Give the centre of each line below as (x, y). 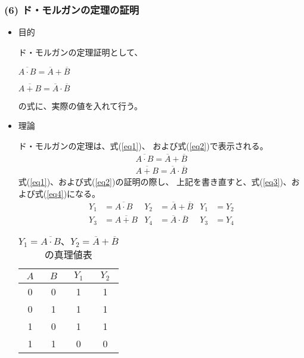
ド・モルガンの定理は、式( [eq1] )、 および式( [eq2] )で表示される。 (143, 146)
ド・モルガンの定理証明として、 (80, 52)
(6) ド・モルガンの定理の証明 (72, 9)
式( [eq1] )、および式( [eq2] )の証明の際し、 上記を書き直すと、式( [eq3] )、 (155, 182)
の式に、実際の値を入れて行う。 (80, 105)
